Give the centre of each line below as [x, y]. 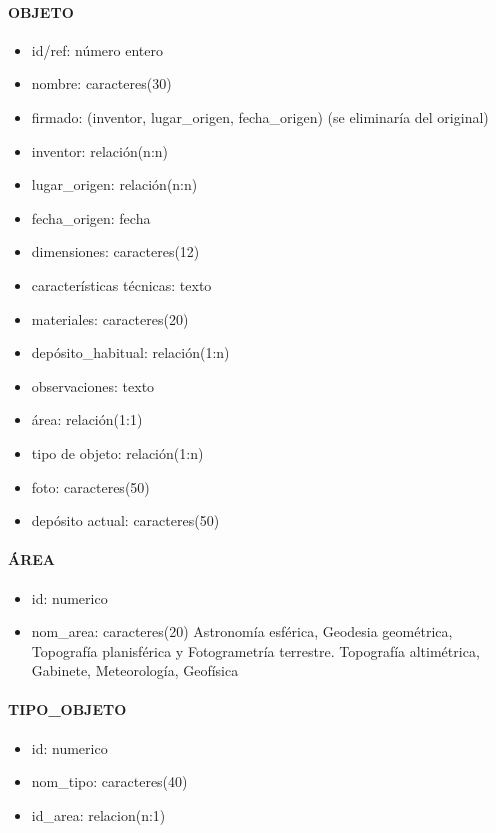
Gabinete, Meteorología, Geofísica [135, 670]
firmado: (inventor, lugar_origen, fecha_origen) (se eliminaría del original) [260, 116]
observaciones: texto [93, 385]
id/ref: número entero [97, 49]
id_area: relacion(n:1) [98, 814]
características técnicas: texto [121, 284]
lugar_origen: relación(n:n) [114, 184]
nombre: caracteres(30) [101, 83]
